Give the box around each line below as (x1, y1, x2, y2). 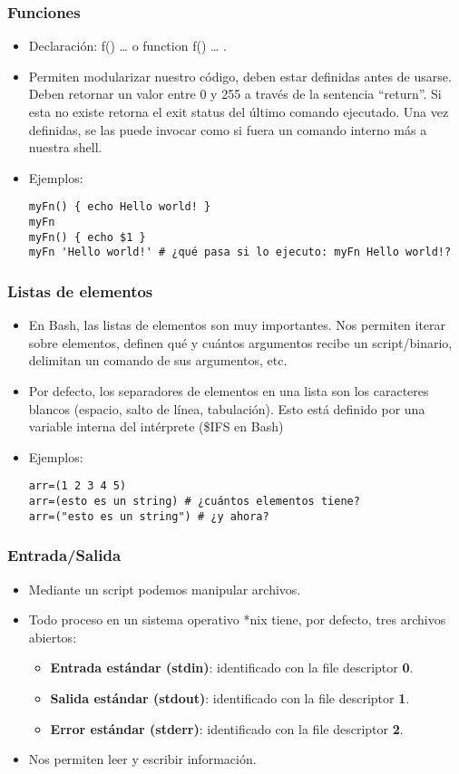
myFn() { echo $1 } (28, 230, 146, 244)
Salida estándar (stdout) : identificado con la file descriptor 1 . (50, 688, 410, 707)
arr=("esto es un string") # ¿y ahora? (28, 509, 269, 523)
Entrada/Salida (7, 544, 122, 566)
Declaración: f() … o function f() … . (28, 36, 227, 55)
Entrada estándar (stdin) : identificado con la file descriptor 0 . (50, 658, 414, 677)
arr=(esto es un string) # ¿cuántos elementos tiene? (28, 495, 360, 508)
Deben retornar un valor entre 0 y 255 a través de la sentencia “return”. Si (28, 84, 442, 103)
